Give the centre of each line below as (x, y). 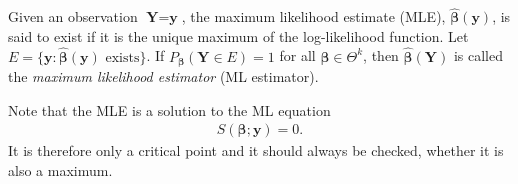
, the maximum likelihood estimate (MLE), (313, 16)
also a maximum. (60, 169)
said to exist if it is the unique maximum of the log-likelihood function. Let (238, 35)
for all (297, 55)
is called (478, 55)
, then (381, 55)
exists (122, 57)
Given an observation (73, 16)
